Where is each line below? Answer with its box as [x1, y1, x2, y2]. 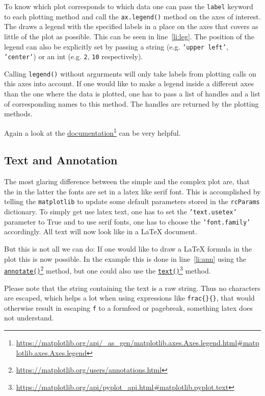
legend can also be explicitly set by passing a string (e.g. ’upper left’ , [4, 41, 228, 52]
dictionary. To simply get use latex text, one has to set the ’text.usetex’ [4, 206, 237, 217]
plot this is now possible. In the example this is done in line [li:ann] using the [4, 253, 247, 264]
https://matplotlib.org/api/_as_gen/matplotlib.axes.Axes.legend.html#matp [16, 337, 259, 348]
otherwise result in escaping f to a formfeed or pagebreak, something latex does [4, 302, 253, 313]
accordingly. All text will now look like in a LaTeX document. [4, 226, 197, 237]
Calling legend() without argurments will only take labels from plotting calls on [4, 68, 256, 79]
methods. [4, 108, 33, 119]
